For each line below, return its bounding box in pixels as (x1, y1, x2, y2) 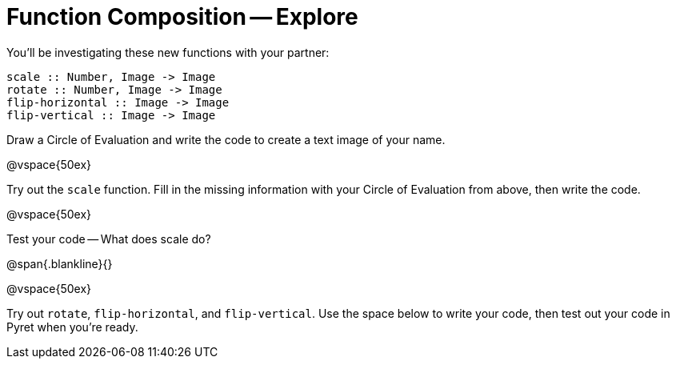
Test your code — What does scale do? (6, 231, 211, 246)
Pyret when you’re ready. (6, 319, 138, 334)
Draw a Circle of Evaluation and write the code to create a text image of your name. (6, 132, 446, 146)
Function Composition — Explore (6, 3, 358, 30)
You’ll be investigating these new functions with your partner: (6, 45, 330, 59)
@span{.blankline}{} (6, 256, 113, 271)
